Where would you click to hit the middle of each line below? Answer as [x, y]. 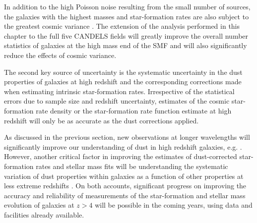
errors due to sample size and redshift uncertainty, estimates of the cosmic [117, 101]
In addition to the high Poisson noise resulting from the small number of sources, [127, 6]
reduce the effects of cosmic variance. [60, 55]
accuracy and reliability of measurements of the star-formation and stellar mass [125, 195]
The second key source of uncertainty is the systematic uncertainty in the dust [123, 72]
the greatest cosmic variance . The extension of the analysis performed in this [122, 26]
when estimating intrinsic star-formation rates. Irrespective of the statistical [119, 91]
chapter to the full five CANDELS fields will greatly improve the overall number [126, 35]
